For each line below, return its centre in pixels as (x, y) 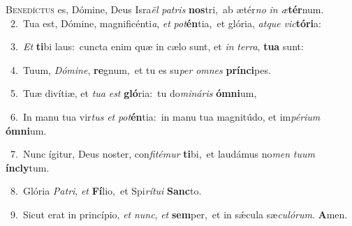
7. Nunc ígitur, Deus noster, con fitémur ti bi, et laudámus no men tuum (162, 154)
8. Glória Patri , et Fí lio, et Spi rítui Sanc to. (106, 191)
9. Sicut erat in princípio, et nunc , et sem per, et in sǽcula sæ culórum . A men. (179, 214)
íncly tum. (28, 167)
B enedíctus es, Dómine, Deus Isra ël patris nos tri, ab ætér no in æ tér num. (165, 9)
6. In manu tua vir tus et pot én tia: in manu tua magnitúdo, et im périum (165, 116)
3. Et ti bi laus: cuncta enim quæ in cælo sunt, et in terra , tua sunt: (157, 46)
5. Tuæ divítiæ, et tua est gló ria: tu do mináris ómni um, (133, 93)
